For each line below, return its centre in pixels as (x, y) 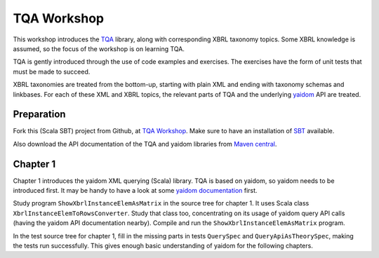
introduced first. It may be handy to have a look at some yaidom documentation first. (135, 191)
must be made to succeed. (52, 72)
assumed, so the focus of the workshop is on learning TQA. (99, 48)
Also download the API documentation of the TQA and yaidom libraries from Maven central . (145, 144)
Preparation (39, 115)
